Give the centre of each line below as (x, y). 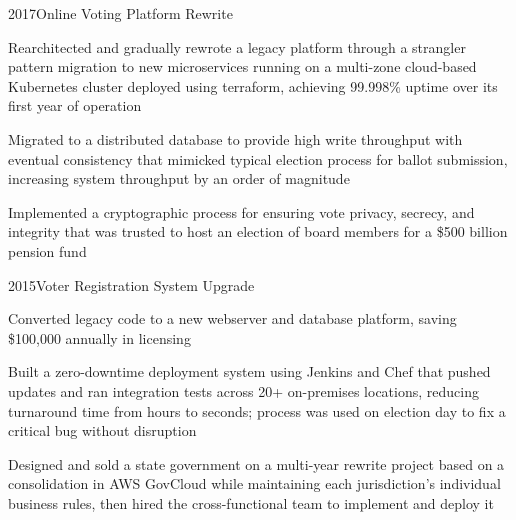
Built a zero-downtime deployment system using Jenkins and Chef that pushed (249, 371)
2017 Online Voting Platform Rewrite (120, 13)
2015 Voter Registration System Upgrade (131, 284)
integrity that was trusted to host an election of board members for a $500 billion (258, 231)
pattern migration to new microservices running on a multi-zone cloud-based (242, 66)
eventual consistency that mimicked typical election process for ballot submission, (258, 158)
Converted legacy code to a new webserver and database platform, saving (232, 318)
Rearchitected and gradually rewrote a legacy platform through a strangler (237, 46)
